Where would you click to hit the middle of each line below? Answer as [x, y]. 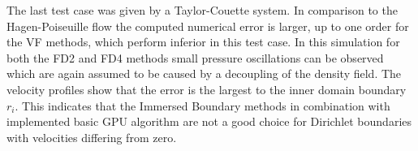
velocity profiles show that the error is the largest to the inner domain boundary [207, 89]
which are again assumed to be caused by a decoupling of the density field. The [204, 73]
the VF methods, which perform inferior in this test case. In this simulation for [203, 42]
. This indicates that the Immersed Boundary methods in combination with [203, 105]
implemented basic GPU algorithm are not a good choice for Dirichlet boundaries [209, 121]
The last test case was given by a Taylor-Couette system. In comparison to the [202, 10]
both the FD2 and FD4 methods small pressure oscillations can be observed [195, 57]
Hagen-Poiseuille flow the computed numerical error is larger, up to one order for [208, 26]
